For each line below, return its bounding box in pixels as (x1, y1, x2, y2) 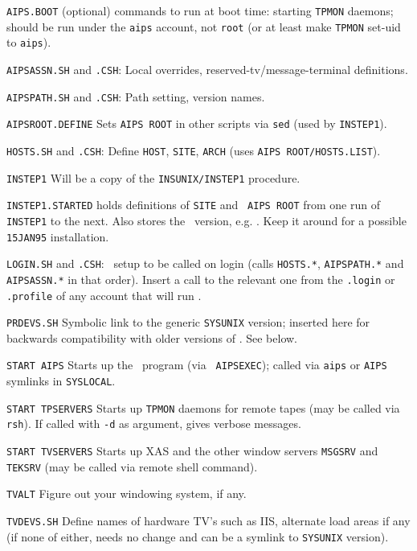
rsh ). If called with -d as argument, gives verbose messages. (6, 415, 301, 432)
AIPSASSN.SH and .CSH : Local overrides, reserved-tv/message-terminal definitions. (6, 60, 408, 77)
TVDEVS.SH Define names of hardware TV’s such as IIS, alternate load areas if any (6, 512, 411, 529)
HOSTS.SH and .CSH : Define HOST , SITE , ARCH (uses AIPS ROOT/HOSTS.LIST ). (6, 142, 381, 158)
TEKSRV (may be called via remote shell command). (6, 458, 258, 475)
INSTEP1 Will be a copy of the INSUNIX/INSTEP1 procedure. (6, 169, 300, 186)
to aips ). (6, 34, 51, 51)
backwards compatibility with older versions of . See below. (6, 329, 298, 346)
